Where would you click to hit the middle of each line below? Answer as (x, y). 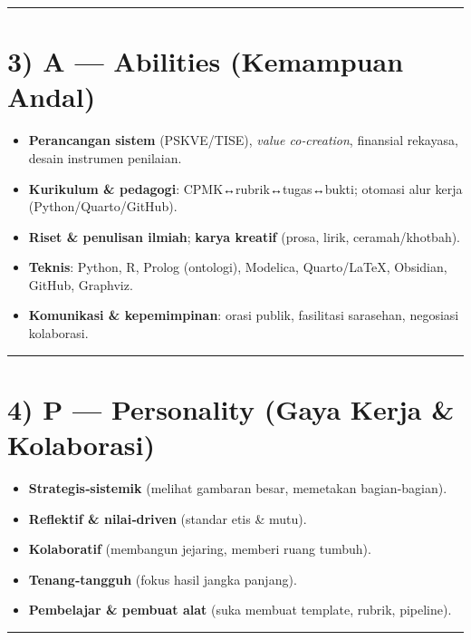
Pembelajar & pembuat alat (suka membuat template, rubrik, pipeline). (240, 610)
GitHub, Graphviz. (81, 284)
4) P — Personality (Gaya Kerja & (231, 408)
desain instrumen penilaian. (105, 157)
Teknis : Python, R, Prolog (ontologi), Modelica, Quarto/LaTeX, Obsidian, (238, 267)
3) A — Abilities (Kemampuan (206, 61)
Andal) (52, 97)
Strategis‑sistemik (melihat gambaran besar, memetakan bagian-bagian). (238, 487)
